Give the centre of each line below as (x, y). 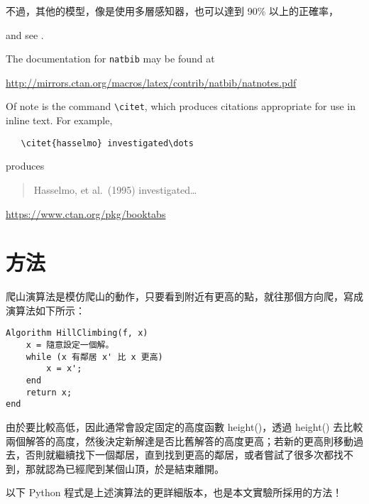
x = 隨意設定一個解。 (70, 345)
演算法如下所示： (45, 310)
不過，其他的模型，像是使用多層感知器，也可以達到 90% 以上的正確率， (172, 11)
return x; (49, 392)
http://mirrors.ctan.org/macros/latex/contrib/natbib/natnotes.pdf (151, 82)
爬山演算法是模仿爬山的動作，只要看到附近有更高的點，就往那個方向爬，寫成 (184, 296)
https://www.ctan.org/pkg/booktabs (86, 213)
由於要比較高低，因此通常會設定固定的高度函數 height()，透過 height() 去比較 (184, 427)
